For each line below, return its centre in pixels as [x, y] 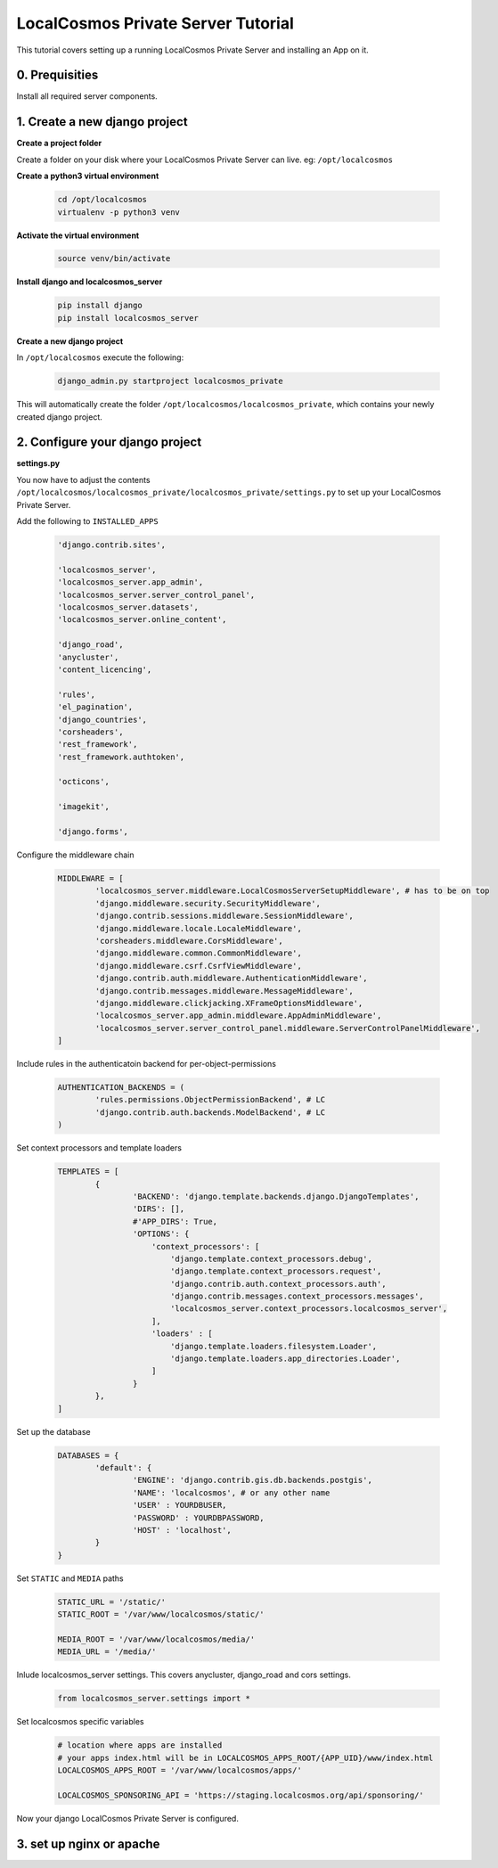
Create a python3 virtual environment [88, 176]
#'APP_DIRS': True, [175, 1221]
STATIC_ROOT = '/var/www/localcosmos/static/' [161, 1614]
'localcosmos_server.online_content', [142, 620]
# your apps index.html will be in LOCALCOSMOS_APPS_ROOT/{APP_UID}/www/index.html [245, 1757]
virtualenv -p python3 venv [118, 212]
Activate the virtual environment [78, 235]
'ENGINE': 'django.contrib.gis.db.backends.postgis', [253, 1480]
